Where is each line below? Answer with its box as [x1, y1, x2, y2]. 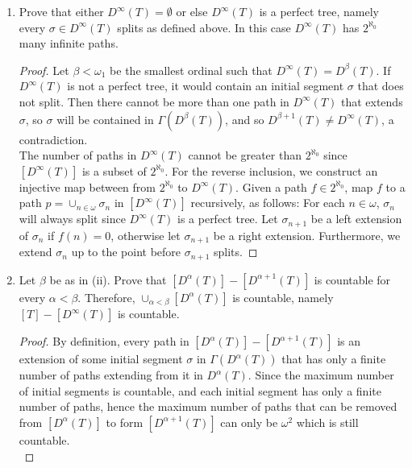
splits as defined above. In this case [117, 19, 291, 35]
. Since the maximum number [248, 367, 394, 383]
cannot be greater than [188, 147, 302, 164]
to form [106, 413, 144, 430]
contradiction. [19, 130, 88, 147]
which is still [296, 413, 359, 430]
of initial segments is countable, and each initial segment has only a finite [19, 382, 381, 399]
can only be [220, 413, 278, 430]
